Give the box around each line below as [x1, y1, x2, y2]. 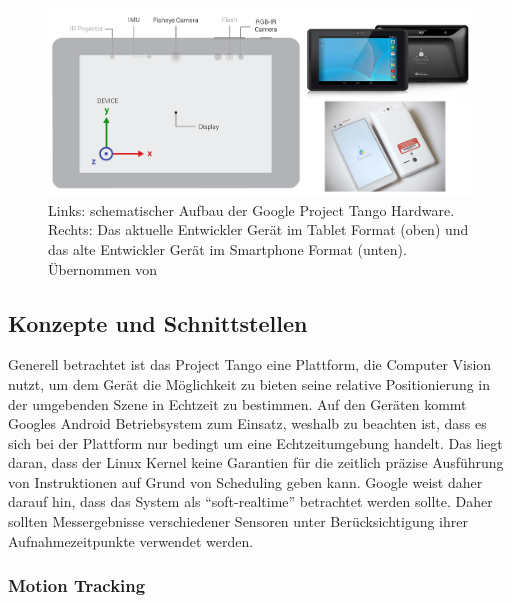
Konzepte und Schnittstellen [8, 307, 308, 338]
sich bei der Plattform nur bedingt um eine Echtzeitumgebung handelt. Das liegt [8, 432, 503, 453]
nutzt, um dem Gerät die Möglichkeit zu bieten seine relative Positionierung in [8, 373, 491, 394]
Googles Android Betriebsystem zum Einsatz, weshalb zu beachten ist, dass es [8, 413, 487, 434]
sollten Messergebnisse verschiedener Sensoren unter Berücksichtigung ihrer [8, 511, 468, 532]
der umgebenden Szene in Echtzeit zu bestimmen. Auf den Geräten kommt [8, 393, 467, 414]
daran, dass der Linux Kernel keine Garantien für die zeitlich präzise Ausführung [8, 452, 504, 473]
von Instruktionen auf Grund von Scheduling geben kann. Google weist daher [8, 471, 483, 492]
